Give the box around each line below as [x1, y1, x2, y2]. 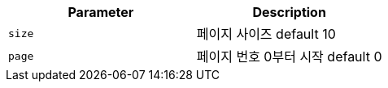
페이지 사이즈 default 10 [196, 26, 336, 42]
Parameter [68, 4, 134, 20]
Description [252, 4, 326, 20]
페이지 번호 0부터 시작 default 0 [196, 48, 382, 65]
